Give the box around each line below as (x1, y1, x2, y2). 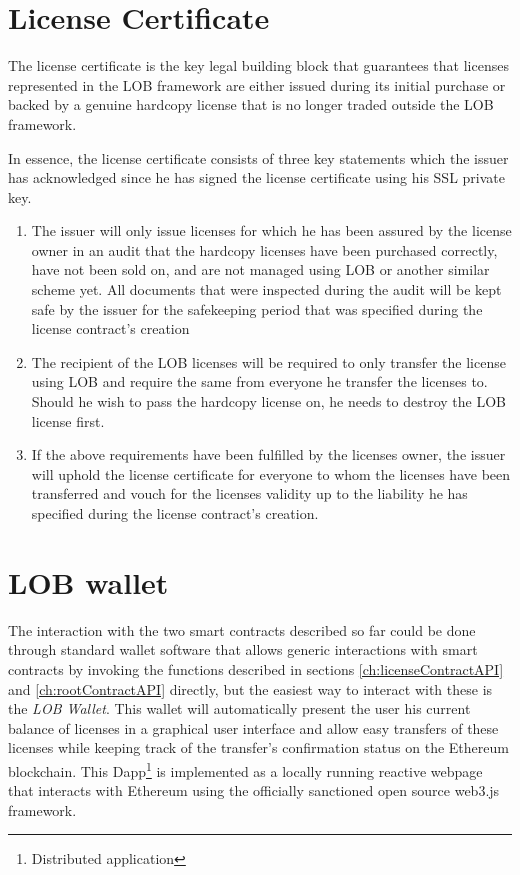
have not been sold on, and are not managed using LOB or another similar (31, 259, 490, 280)
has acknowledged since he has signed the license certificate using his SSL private (8, 167, 505, 188)
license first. (31, 410, 105, 431)
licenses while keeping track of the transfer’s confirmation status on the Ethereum (8, 737, 509, 758)
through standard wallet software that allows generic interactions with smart (8, 639, 478, 660)
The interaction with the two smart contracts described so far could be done (8, 619, 476, 640)
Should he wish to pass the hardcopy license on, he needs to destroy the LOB (31, 391, 506, 412)
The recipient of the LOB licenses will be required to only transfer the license (31, 351, 506, 372)
